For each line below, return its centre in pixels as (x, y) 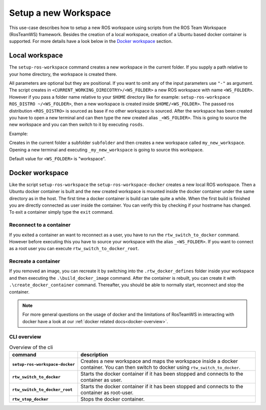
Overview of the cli (31, 347)
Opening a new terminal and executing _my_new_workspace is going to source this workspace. (106, 149)
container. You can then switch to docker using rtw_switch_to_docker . (161, 368)
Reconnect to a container (40, 225)
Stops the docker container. (113, 399)
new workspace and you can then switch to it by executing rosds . (76, 125)
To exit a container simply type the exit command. (61, 212)
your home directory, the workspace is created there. (63, 74)
